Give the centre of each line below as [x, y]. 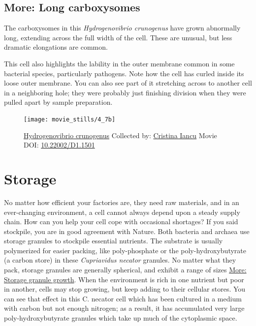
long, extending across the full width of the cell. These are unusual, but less [118, 37]
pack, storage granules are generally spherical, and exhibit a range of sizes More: [125, 270]
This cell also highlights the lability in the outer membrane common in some [119, 63]
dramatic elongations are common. [56, 47]
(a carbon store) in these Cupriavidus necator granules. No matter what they [120, 260]
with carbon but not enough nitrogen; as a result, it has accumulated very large [124, 308]
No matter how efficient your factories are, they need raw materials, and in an [122, 202]
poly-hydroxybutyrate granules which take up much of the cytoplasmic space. [121, 318]
